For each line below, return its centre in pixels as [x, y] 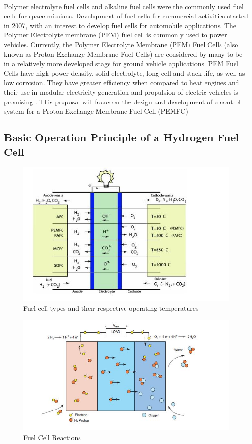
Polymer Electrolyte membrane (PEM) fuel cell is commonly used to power [116, 35]
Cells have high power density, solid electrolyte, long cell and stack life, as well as [125, 73]
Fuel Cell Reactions [52, 437]
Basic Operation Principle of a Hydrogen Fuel [122, 137]
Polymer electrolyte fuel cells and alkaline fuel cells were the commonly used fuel [124, 6]
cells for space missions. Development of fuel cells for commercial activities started [126, 16]
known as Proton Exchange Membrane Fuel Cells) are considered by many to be [123, 54]
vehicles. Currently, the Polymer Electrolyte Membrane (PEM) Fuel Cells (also [121, 44]
